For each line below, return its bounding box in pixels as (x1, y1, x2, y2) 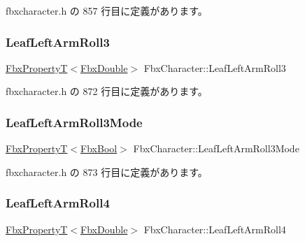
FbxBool (80, 141, 118, 156)
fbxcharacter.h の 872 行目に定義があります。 (6, 84, 208, 98)
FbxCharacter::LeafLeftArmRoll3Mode (133, 141, 299, 156)
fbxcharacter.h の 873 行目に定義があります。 (6, 164, 208, 179)
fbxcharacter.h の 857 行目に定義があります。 (6, 3, 208, 17)
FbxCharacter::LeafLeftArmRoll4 (143, 221, 286, 236)
